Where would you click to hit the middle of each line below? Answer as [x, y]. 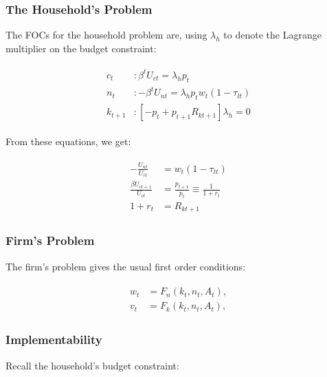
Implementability [54, 340]
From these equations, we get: [68, 141]
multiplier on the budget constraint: [81, 48]
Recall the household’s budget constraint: [92, 365]
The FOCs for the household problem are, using [106, 35]
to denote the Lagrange [272, 35]
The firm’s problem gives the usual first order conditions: [126, 266]
